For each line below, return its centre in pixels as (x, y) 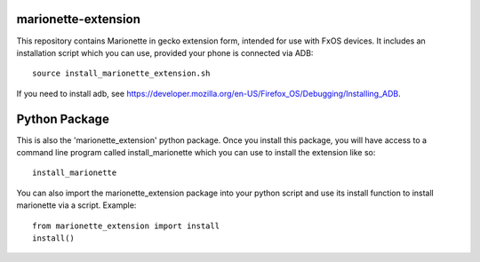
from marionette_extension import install (126, 226)
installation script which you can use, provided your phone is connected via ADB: (165, 52)
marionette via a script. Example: (76, 205)
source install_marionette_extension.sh (121, 74)
